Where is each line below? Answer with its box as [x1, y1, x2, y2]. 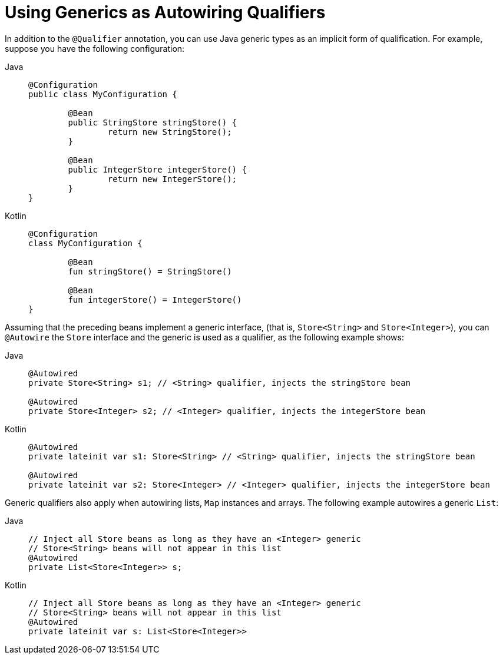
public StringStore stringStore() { [68, 117, 237, 127]
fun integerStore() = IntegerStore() [68, 294, 242, 304]
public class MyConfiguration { [28, 89, 177, 99]
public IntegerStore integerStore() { [68, 164, 247, 174]
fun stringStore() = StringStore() [68, 266, 232, 276]
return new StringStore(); [107, 127, 232, 137]
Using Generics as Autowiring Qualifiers [5, 2, 326, 22]
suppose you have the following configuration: [5, 43, 185, 54]
